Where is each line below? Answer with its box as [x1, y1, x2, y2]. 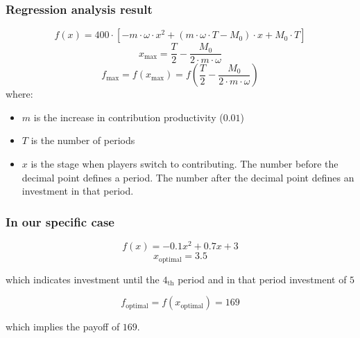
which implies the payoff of [6, 319, 120, 334]
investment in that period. [22, 184, 134, 198]
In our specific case [6, 213, 114, 230]
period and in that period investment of [178, 272, 347, 286]
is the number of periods [31, 133, 135, 148]
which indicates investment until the [6, 272, 160, 286]
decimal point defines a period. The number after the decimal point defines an [22, 170, 354, 184]
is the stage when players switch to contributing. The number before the [31, 157, 338, 171]
